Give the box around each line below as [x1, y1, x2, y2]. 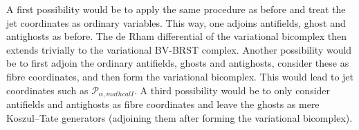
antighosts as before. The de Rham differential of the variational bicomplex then [6, 29, 347, 43]
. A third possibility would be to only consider [134, 83, 331, 97]
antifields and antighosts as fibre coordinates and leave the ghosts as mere [6, 97, 320, 111]
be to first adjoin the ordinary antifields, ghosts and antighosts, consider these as [6, 56, 349, 70]
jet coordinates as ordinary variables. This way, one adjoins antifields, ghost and [6, 15, 346, 30]
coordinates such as [6, 83, 89, 97]
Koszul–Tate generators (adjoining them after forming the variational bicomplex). [6, 110, 353, 124]
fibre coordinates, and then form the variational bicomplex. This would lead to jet [6, 69, 354, 83]
